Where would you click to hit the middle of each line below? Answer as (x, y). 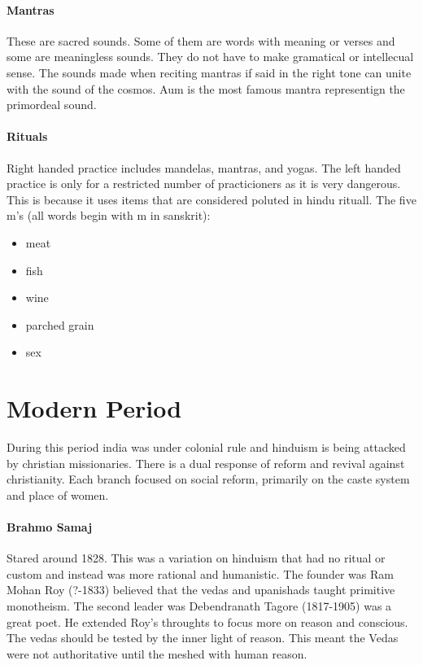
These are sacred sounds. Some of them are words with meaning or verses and (201, 40)
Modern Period (94, 408)
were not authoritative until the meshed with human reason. (157, 653)
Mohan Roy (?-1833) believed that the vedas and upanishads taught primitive (201, 590)
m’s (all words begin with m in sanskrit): (109, 215)
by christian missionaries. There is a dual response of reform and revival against (206, 463)
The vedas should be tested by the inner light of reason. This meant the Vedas (203, 638)
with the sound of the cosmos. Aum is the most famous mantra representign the (206, 88)
